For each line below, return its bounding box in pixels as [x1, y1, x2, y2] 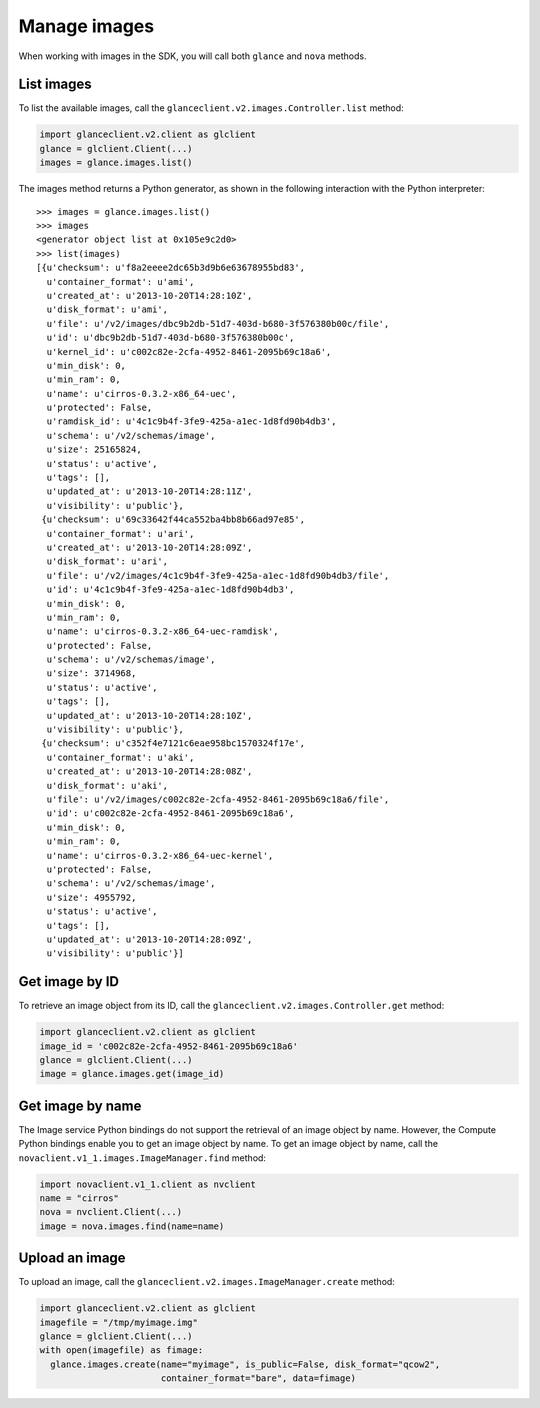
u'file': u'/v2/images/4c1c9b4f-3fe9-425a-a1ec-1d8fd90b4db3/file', [46, 570, 390, 581]
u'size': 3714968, [46, 668, 137, 679]
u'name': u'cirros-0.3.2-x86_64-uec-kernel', [46, 850, 274, 861]
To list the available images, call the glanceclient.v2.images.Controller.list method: [18, 102, 404, 114]
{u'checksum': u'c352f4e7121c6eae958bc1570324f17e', [41, 738, 305, 749]
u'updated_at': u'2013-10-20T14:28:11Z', [46, 486, 253, 497]
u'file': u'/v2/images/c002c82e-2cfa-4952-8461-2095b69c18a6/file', [46, 794, 390, 805]
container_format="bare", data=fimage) [160, 1373, 357, 1384]
